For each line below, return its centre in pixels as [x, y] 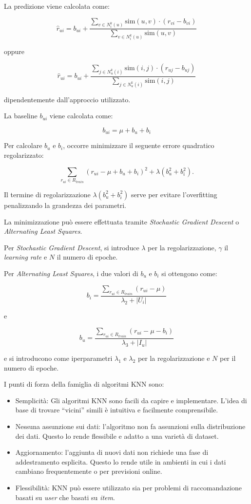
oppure [14, 51]
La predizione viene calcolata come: [57, 6]
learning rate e [26, 257]
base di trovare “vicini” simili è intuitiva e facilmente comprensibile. [117, 410]
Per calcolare [23, 145]
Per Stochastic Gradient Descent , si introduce [72, 247]
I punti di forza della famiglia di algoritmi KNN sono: [84, 384]
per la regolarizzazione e [174, 358]
